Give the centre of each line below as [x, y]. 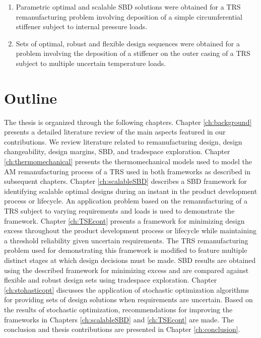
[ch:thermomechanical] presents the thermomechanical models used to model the [128, 161]
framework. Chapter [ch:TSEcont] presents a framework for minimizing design [124, 220]
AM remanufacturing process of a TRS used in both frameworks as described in [127, 171]
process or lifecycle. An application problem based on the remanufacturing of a [126, 201]
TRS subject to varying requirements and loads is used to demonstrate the [119, 211]
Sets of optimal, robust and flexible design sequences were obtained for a [128, 43]
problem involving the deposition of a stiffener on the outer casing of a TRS [133, 53]
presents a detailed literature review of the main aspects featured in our [115, 132]
